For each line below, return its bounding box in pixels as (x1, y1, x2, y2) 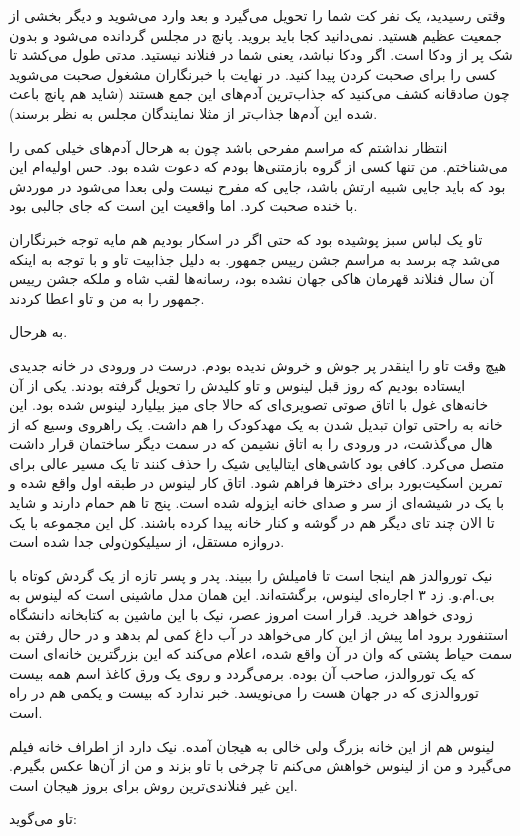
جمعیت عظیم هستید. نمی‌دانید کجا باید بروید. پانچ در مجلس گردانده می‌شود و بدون (9, 24, 502, 45)
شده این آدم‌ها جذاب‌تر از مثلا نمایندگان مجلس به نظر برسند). (9, 102, 378, 123)
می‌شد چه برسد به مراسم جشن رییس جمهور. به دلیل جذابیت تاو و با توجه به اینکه (9, 248, 501, 269)
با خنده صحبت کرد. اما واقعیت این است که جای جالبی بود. (9, 195, 358, 216)
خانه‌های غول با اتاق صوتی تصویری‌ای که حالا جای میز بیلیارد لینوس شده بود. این (9, 394, 489, 415)
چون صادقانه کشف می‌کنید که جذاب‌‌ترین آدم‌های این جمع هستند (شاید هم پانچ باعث (9, 83, 510, 104)
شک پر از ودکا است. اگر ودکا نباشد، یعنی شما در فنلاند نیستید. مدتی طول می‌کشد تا (9, 44, 513, 65)
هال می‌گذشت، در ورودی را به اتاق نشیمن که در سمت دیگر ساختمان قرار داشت (9, 433, 493, 454)
